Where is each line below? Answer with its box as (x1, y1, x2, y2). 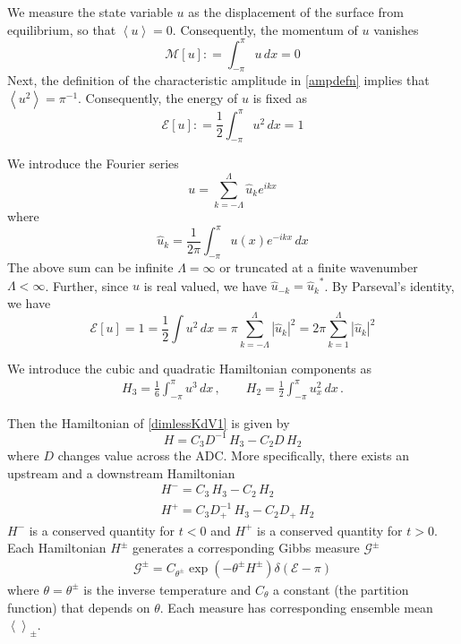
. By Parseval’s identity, (324, 276, 455, 295)
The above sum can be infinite (7, 257, 174, 276)
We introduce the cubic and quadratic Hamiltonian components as (7, 358, 372, 377)
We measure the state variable (7, 3, 173, 21)
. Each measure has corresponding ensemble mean (159, 597, 433, 616)
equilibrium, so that (7, 20, 116, 39)
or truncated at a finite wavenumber (219, 257, 418, 276)
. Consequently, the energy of (78, 89, 238, 107)
